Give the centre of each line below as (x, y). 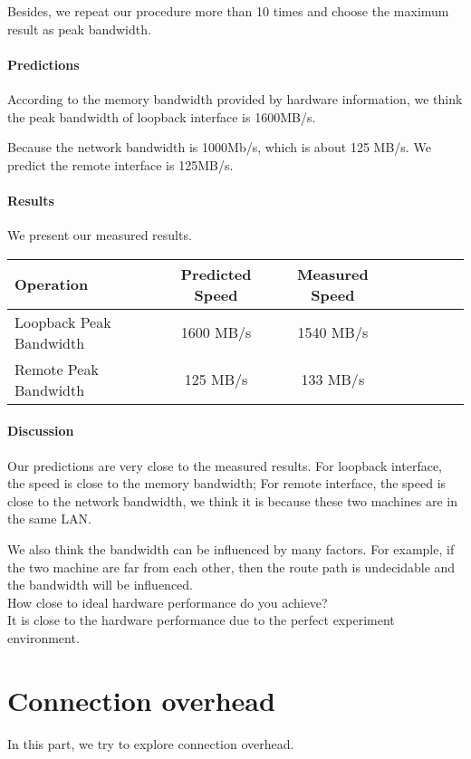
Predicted (216, 274)
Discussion (41, 431)
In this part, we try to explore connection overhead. (151, 743)
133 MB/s (333, 379)
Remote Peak (57, 369)
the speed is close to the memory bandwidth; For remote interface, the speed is (227, 483)
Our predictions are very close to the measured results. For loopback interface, (225, 465)
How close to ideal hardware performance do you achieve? (168, 602)
